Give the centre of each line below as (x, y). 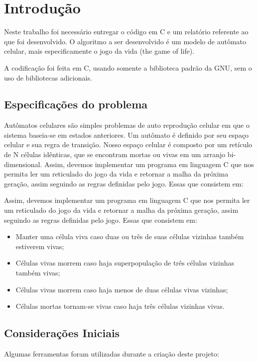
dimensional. (23, 164)
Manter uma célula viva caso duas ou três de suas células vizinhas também (130, 236)
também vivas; (38, 273)
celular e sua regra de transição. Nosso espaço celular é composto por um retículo (128, 144)
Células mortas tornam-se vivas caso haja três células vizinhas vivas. (120, 306)
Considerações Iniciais (62, 333)
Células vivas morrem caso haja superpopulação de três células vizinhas (125, 263)
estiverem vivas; (40, 246)
